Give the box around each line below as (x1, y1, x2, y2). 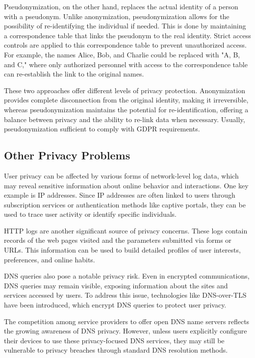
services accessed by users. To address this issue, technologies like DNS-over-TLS (4, 290, 247, 300)
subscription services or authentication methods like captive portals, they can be (4, 199, 246, 209)
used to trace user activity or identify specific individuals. (4, 209, 177, 219)
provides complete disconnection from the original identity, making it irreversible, (4, 95, 249, 105)
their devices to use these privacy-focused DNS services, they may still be (4, 335, 225, 345)
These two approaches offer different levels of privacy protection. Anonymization (4, 85, 245, 95)
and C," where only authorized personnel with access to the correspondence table (4, 59, 248, 69)
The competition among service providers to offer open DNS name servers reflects (4, 316, 250, 326)
